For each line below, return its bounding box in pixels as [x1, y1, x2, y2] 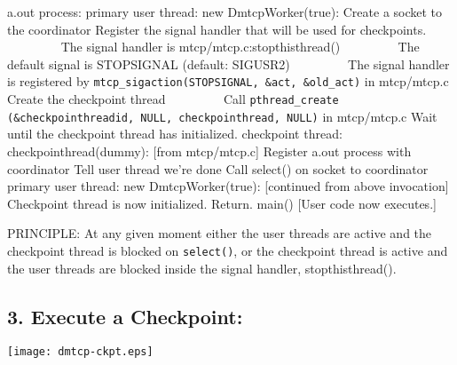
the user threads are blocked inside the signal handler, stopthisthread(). [7, 258, 397, 277]
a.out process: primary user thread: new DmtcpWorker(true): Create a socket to [7, 3, 443, 20]
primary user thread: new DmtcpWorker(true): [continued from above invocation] [7, 177, 449, 195]
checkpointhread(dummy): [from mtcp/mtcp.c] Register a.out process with [7, 141, 412, 160]
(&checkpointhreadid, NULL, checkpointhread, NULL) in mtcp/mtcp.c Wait [7, 107, 437, 125]
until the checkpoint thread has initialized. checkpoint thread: [7, 124, 343, 143]
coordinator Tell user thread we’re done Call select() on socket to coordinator [7, 159, 429, 178]
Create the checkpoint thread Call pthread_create [7, 90, 339, 108]
